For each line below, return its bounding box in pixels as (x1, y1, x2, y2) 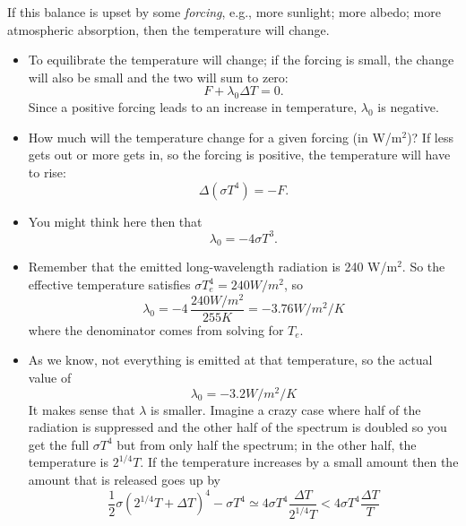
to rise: (28, 162, 66, 181)
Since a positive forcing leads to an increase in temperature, (28, 98, 358, 116)
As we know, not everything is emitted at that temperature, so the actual (28, 350, 433, 369)
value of (28, 367, 72, 386)
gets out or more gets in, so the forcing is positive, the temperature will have (28, 145, 451, 164)
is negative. (377, 98, 439, 116)
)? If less (407, 127, 453, 146)
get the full (28, 435, 90, 453)
